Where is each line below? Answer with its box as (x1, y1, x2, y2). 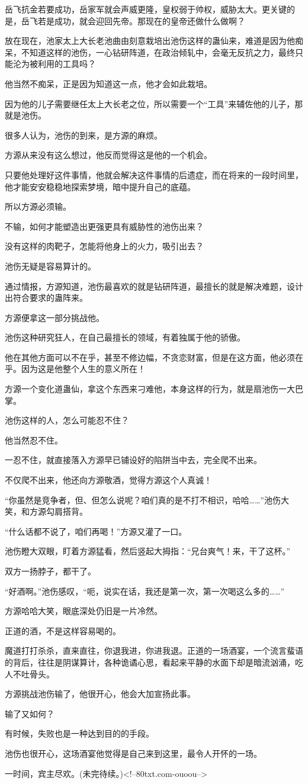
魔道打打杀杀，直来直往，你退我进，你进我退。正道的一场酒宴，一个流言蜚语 (5, 644, 303, 657)
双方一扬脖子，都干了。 (5, 565, 96, 577)
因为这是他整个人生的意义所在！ (21, 362, 146, 375)
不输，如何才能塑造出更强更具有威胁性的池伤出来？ (5, 220, 204, 232)
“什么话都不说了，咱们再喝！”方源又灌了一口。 (5, 525, 187, 537)
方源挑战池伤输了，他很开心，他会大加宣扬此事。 (5, 687, 195, 700)
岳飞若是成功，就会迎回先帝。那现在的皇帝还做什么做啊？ (21, 14, 245, 27)
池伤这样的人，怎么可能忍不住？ (5, 414, 129, 426)
